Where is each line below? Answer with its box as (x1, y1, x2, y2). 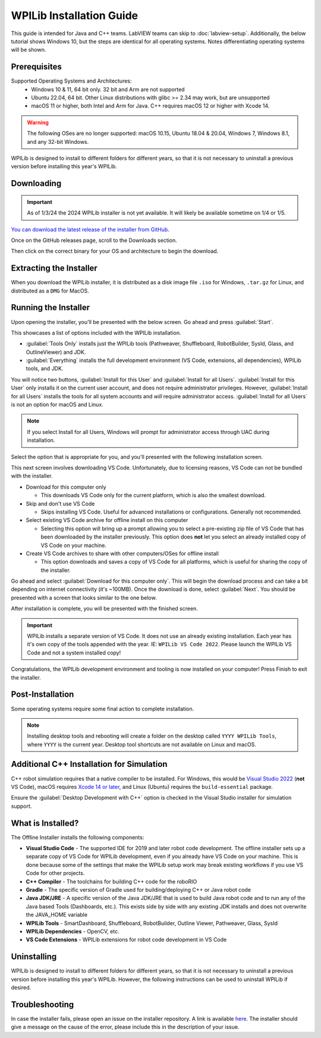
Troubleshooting (11, 999, 74, 1009)
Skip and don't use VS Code (26, 500, 95, 507)
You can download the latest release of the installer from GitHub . (11, 226, 169, 233)
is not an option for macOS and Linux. (11, 401, 103, 408)
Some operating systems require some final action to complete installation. (11, 705, 194, 712)
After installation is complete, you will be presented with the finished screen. (11, 605, 199, 612)
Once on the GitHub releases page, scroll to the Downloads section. (11, 237, 178, 244)
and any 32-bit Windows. (27, 138, 89, 145)
